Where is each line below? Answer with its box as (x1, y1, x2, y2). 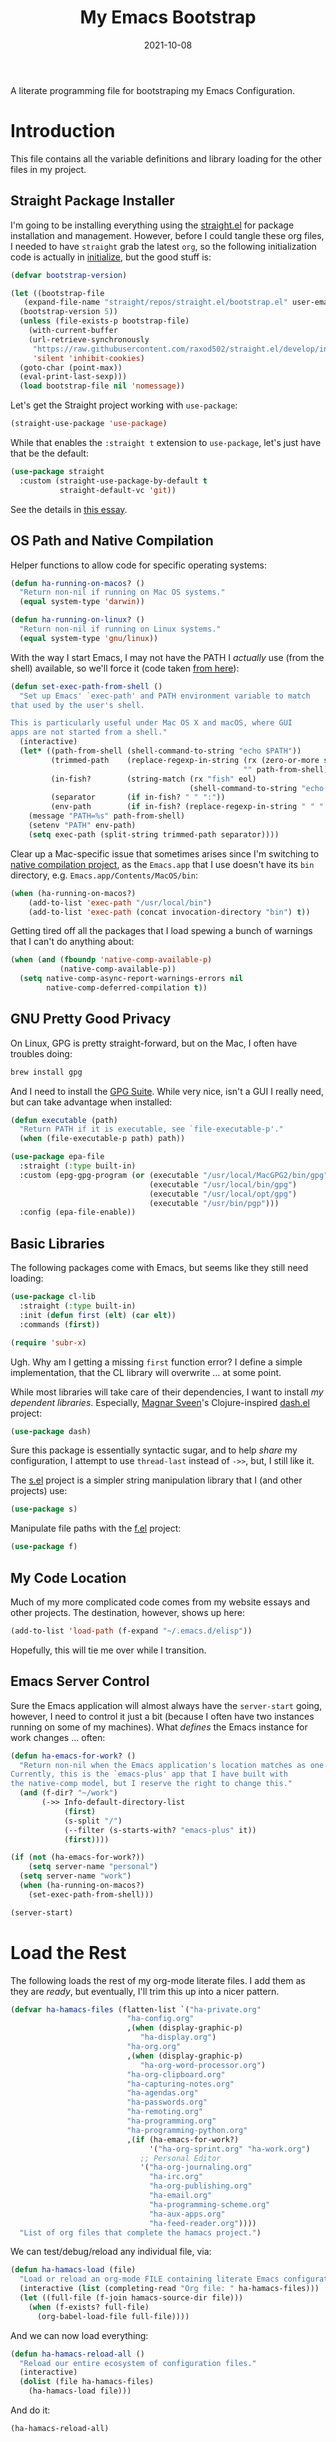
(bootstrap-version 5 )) (19, 307, 118, 317)
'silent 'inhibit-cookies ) (32, 353, 145, 363)
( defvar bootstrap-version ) (10, 270, 128, 280)
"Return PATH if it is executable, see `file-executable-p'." (19, 1124, 284, 1135)
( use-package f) (10, 1542, 78, 1552)
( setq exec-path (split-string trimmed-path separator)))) (28, 829, 280, 840)
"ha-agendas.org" (126, 2088, 199, 2098)
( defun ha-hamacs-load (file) (10, 2265, 137, 2275)
